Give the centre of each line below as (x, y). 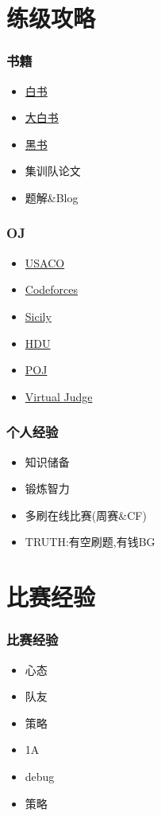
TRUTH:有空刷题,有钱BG (90, 542)
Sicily (38, 316)
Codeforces (52, 289)
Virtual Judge (59, 396)
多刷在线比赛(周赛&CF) (86, 515)
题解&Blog (52, 197)
